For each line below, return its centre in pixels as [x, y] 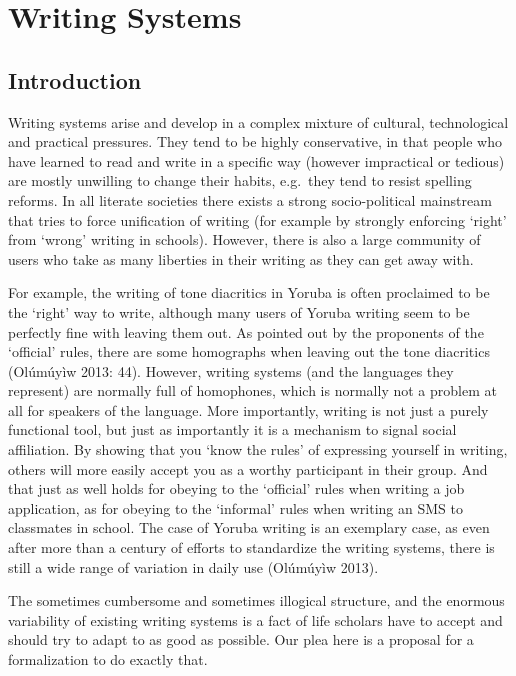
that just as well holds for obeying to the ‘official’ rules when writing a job [236, 488]
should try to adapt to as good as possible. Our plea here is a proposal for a [241, 639]
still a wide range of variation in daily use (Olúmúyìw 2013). [193, 566]
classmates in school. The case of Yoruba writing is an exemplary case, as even [249, 527]
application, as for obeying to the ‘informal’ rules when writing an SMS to [235, 507]
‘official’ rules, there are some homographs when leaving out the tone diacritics [249, 351]
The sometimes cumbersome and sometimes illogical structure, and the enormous [256, 600]
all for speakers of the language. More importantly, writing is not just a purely [248, 409]
